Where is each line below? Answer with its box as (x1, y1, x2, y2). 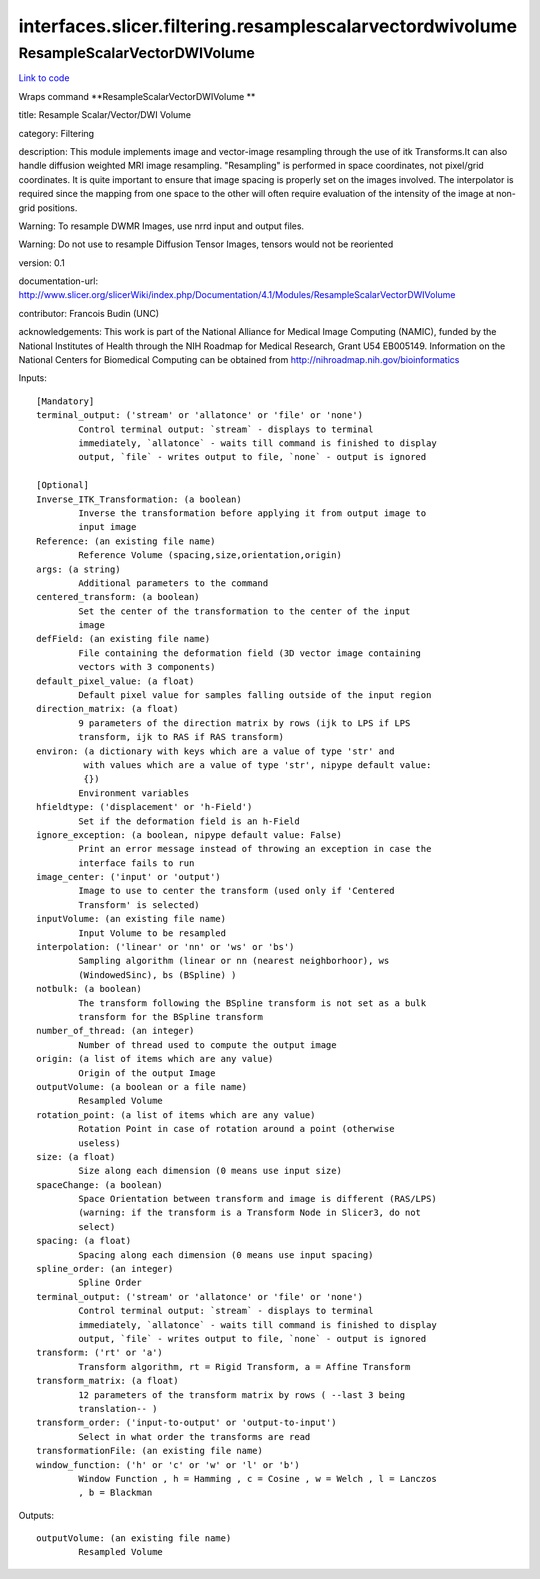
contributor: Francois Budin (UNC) (18, 307, 160, 319)
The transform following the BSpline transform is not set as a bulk (78, 997, 427, 1009)
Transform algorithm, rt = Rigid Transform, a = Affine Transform (78, 1361, 411, 1372)
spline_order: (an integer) (36, 1263, 174, 1275)
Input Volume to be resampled (78, 927, 227, 939)
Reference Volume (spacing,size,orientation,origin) (78, 550, 342, 561)
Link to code (18, 72, 70, 84)
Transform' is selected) (78, 899, 200, 910)
